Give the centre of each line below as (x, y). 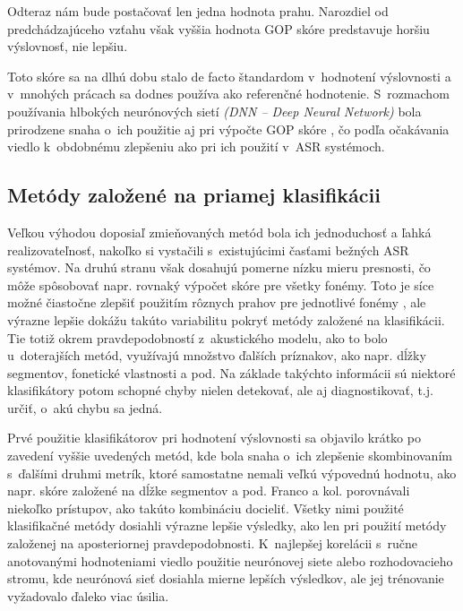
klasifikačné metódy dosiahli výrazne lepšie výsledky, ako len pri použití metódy (227, 525)
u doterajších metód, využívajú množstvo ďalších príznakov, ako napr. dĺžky (217, 355)
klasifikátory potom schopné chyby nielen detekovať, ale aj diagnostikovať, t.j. (220, 390)
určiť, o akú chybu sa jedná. (85, 407)
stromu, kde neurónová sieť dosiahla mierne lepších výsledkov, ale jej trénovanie (226, 578)
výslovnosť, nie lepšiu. (68, 46)
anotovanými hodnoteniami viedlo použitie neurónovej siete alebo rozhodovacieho (230, 560)
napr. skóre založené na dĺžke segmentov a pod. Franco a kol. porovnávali (209, 491)
